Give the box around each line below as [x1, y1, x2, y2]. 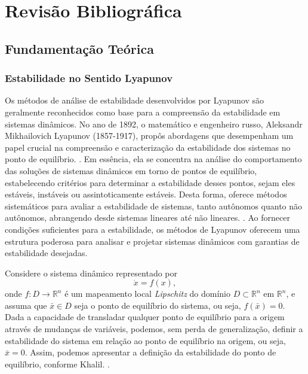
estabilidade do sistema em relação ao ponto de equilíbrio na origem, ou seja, [5, 334, 286, 346]
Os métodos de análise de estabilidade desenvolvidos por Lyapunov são [5, 94, 264, 107]
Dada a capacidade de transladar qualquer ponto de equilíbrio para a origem [5, 311, 285, 323]
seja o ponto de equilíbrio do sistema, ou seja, [74, 299, 241, 311]
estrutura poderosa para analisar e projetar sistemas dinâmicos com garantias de [5, 235, 300, 247]
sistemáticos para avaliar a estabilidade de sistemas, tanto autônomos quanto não [5, 199, 303, 212]
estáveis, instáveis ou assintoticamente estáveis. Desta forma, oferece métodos [5, 188, 287, 200]
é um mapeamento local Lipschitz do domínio [64, 287, 231, 300]
